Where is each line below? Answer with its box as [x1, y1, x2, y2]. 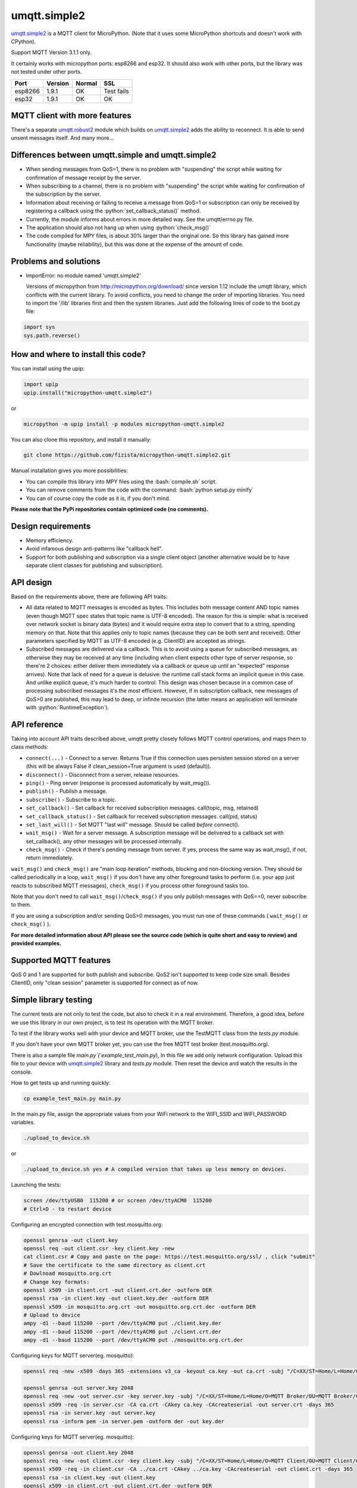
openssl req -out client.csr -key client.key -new [23, 1245, 175, 1252]
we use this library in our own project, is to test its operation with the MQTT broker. [11, 1018, 214, 1026]
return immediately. [26, 854, 74, 861]
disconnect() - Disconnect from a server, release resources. [26, 771, 180, 778]
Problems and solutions [11, 256, 101, 266]
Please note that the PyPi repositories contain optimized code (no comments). [11, 506, 208, 513]
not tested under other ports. [11, 68, 82, 76]
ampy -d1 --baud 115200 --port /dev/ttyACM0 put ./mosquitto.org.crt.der [23, 1337, 243, 1343]
